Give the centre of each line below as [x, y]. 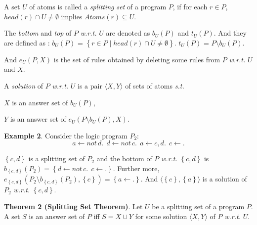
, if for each [190, 6]
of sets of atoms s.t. [155, 85]
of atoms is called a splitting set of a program [98, 6]
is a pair [90, 85]
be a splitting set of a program [198, 206]
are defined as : [27, 42]
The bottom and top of [38, 33]
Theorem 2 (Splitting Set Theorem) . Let [73, 206]
